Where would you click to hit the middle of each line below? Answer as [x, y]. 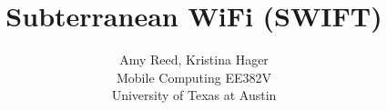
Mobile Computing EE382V [194, 77]
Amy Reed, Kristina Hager [194, 60]
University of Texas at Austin [194, 95]
